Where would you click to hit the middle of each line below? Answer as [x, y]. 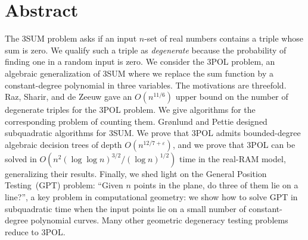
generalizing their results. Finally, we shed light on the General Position [136, 173]
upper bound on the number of [232, 97]
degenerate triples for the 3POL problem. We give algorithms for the [130, 110]
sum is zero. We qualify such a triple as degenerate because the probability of [146, 50]
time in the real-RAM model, [233, 158]
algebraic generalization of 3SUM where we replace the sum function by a [139, 73]
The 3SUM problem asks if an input [71, 38]
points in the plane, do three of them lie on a [216, 185]
